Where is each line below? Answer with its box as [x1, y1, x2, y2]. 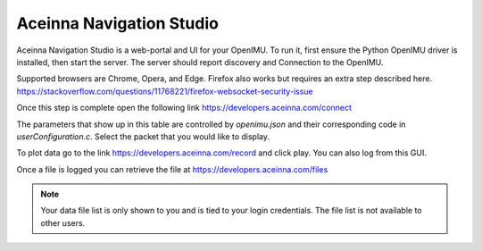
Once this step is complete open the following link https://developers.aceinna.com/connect [16, 103, 353, 113]
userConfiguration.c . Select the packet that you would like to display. [16, 130, 270, 142]
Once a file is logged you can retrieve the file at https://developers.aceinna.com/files [16, 163, 328, 174]
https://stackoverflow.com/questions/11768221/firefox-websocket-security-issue [16, 86, 313, 96]
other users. [40, 217, 86, 228]
